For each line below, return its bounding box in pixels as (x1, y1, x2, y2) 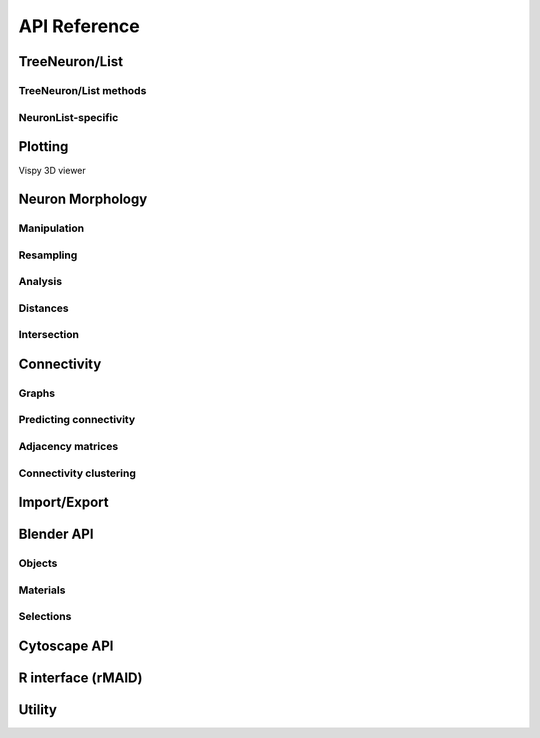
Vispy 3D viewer (18, 165, 87, 177)
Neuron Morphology (18, 191, 148, 208)
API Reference (18, 15, 140, 37)
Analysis (18, 275, 63, 289)
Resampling (18, 248, 78, 262)
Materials (18, 583, 66, 597)
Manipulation (18, 221, 85, 235)
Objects (18, 556, 58, 570)
